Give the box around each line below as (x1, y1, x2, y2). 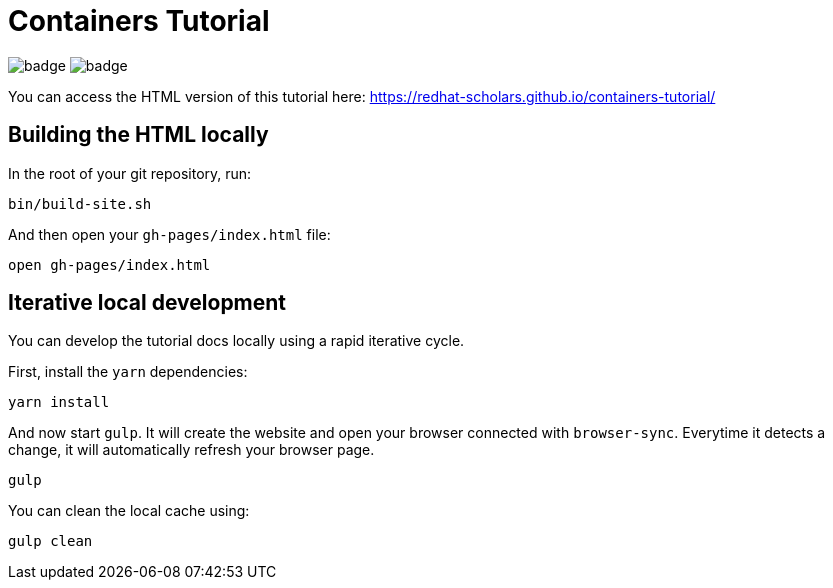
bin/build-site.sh (8, 195, 152, 212)
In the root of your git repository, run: (8, 164, 252, 182)
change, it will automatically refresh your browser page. (8, 441, 375, 459)
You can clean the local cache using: (8, 502, 250, 520)
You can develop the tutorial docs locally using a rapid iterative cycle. (8, 332, 465, 350)
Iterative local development (8, 290, 287, 316)
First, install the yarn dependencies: (8, 363, 248, 381)
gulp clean (8, 533, 93, 550)
